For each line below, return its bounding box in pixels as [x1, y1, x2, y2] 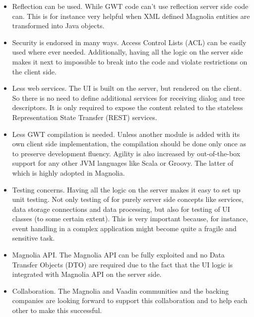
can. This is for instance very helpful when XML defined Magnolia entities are [12, 10, 250, 21]
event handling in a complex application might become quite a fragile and [12, 223, 237, 233]
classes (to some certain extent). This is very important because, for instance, [12, 213, 248, 224]
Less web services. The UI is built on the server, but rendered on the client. [12, 83, 242, 93]
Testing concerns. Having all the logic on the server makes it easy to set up [12, 184, 241, 194]
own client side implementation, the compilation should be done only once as [12, 138, 246, 149]
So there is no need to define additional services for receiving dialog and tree [12, 92, 245, 103]
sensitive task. [12, 233, 55, 243]
